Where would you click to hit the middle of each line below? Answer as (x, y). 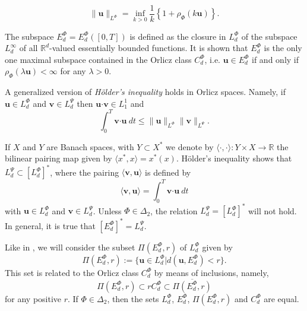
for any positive (33, 298)
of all (29, 48)
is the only (283, 48)
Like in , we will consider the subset (70, 247)
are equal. (281, 298)
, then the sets (133, 298)
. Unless (107, 210)
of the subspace (269, 36)
